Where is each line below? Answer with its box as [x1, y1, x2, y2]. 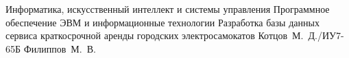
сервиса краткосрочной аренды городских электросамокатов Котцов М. [5, 28, 304, 42]
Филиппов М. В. [23, 41, 96, 55]
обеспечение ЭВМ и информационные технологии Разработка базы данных [5, 15, 320, 29]
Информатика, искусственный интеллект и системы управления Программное [5, 2, 330, 16]
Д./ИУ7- [308, 28, 344, 42]
